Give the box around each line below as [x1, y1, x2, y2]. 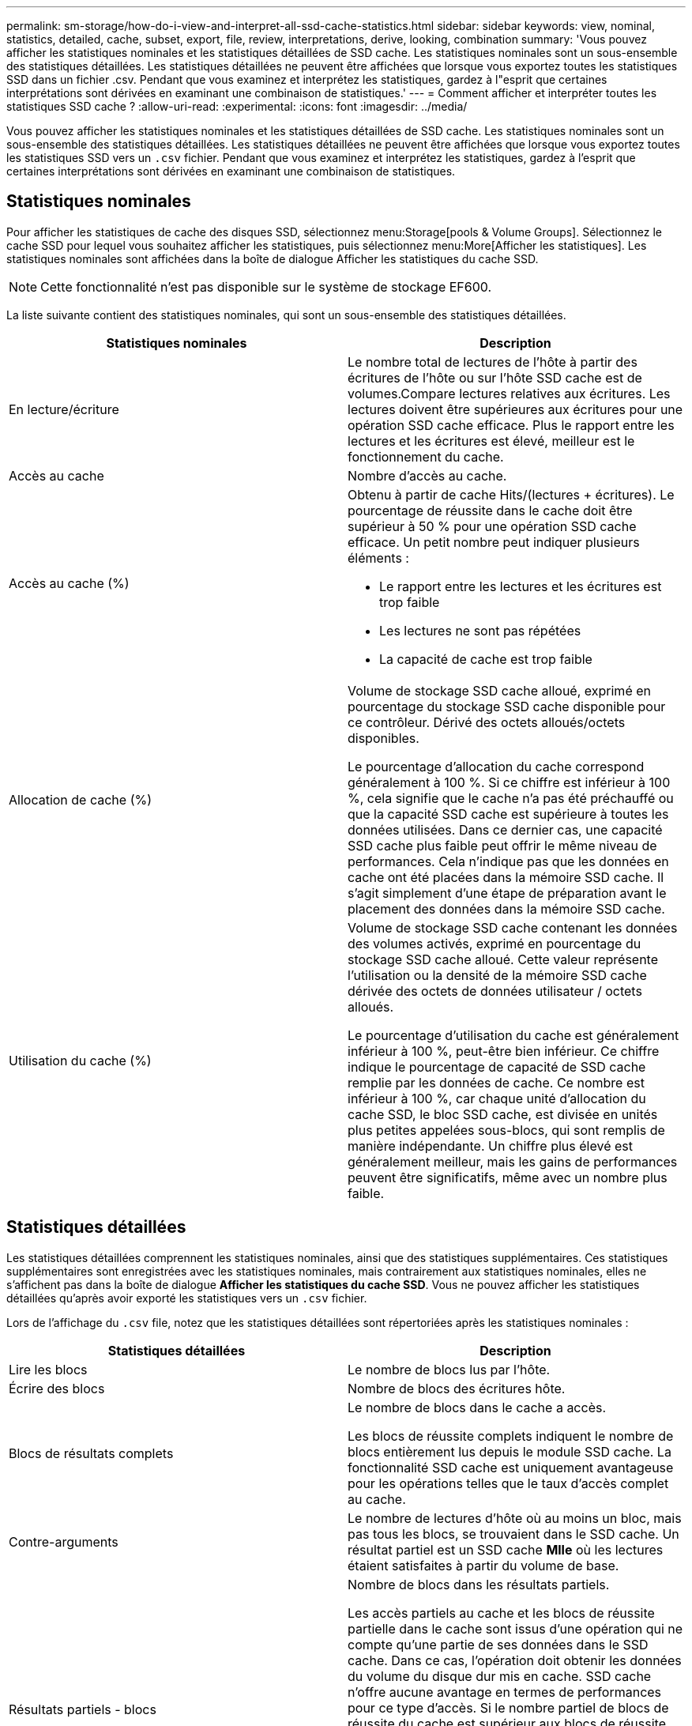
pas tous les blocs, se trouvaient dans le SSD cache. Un [348, 1525, 679, 1542]
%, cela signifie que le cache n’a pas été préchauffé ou [348, 790, 674, 806]
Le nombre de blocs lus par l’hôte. [348, 1361, 551, 1377]
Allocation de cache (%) [9, 791, 152, 808]
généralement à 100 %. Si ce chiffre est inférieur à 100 [348, 774, 671, 790]
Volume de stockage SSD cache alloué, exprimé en [348, 682, 651, 699]
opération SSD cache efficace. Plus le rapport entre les [348, 416, 675, 433]
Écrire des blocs [9, 1380, 105, 1396]
